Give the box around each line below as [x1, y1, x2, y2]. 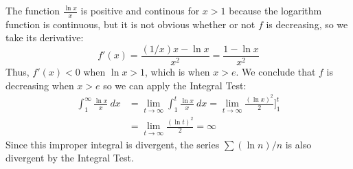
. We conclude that [236, 65, 316, 79]
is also [285, 137, 312, 151]
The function [5, 3, 60, 17]
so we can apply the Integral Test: [103, 78, 247, 92]
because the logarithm [229, 3, 322, 17]
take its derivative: [5, 30, 84, 45]
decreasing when [5, 78, 74, 92]
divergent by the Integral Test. [5, 150, 134, 165]
